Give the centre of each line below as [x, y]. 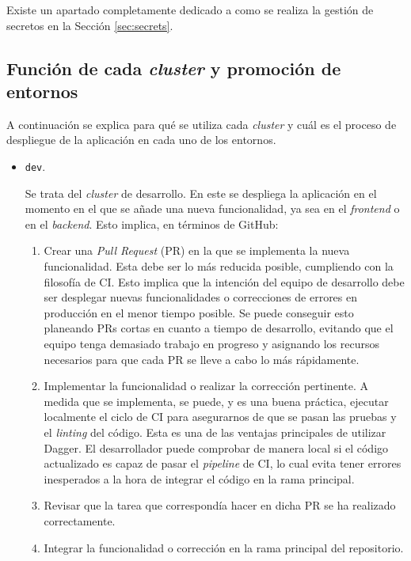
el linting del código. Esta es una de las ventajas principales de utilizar [215, 432]
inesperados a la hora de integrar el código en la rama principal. [199, 478]
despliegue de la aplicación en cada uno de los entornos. [141, 140]
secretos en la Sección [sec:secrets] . [90, 25]
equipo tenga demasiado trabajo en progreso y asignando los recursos [211, 343]
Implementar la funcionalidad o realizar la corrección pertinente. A [206, 386]
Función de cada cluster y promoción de [174, 68]
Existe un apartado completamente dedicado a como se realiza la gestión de [190, 9]
